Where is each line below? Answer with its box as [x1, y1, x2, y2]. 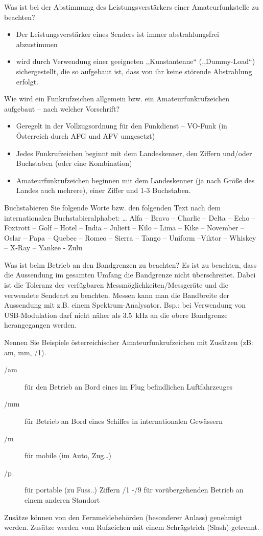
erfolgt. [16, 76, 39, 87]
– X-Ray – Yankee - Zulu [4, 242, 83, 253]
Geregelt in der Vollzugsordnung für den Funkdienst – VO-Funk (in [16, 120, 227, 131]
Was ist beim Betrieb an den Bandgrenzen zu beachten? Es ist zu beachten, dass [4, 259, 257, 270]
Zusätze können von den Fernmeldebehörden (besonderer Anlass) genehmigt [4, 511, 243, 522]
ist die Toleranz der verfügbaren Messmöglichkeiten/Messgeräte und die [4, 280, 228, 290]
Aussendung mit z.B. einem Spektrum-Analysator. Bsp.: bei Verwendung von [4, 299, 246, 310]
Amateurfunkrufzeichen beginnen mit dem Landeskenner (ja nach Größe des [16, 175, 255, 185]
